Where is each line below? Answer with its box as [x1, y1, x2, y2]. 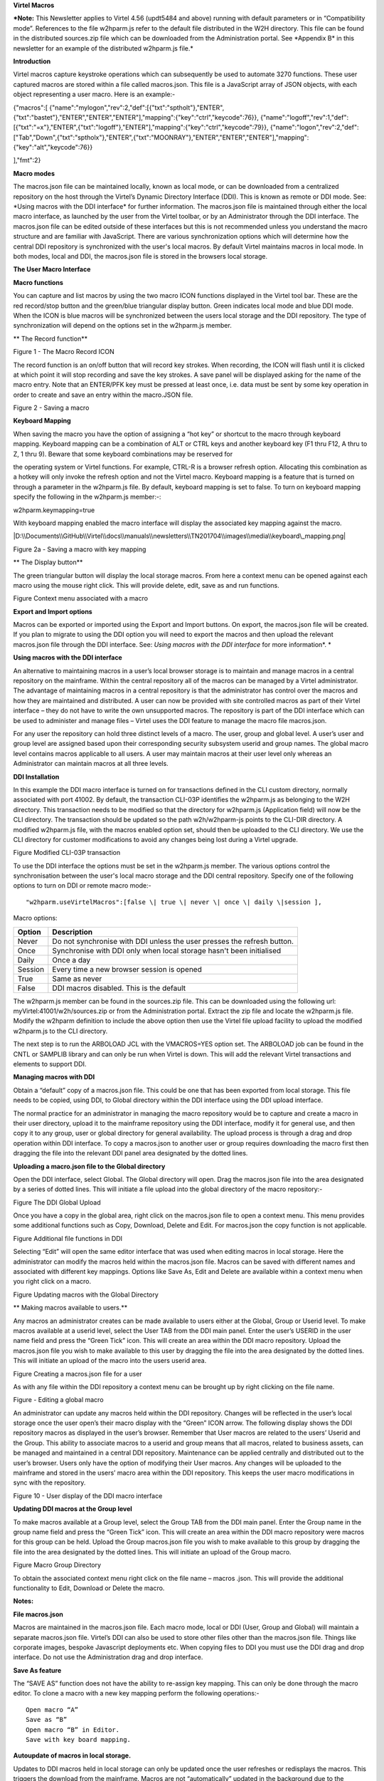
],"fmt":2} [13, 156, 41, 165]
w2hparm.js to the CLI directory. [13, 1027, 108, 1035]
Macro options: [13, 914, 58, 923]
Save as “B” [26, 1715, 68, 1724]
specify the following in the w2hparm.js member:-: [13, 492, 161, 502]
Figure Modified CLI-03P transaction [13, 848, 121, 857]
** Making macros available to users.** [13, 1304, 128, 1312]
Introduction [13, 57, 51, 66]
